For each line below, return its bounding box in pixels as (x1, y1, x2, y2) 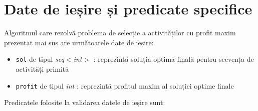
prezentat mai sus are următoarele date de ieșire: (4, 37, 154, 47)
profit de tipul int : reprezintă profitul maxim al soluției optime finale (16, 80, 234, 91)
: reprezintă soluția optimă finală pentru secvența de (93, 54, 254, 64)
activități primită (16, 63, 69, 74)
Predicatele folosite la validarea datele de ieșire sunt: (4, 97, 165, 108)
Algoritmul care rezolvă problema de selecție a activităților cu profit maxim (4, 27, 236, 38)
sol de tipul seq (16, 54, 64, 64)
